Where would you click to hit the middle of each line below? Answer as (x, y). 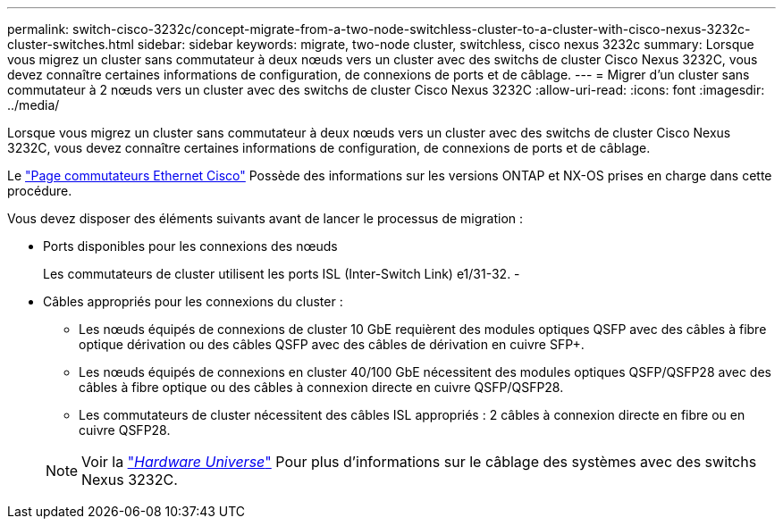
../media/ (34, 105)
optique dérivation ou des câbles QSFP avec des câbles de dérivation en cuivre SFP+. (332, 344)
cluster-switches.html (71, 44)
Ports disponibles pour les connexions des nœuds (190, 246)
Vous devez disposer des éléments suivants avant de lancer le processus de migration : (265, 218)
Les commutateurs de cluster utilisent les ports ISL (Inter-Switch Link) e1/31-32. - (282, 274)
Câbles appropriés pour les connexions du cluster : (193, 301)
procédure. (40, 191)
